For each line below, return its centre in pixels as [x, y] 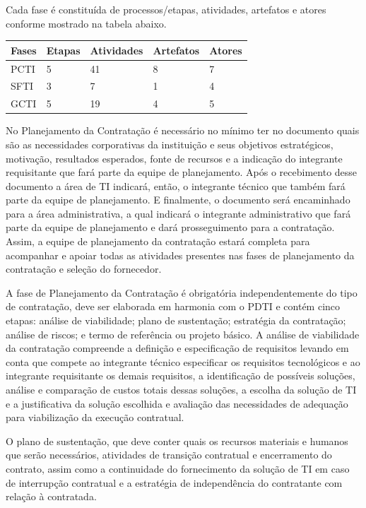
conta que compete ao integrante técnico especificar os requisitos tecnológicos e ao [183, 361]
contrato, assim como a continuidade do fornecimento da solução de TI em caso [178, 468]
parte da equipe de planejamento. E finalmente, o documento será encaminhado [178, 200]
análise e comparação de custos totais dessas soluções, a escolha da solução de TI [181, 389]
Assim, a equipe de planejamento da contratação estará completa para [158, 241]
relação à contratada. [51, 496]
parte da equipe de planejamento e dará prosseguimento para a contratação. [170, 227]
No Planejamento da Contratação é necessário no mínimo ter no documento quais [183, 130]
